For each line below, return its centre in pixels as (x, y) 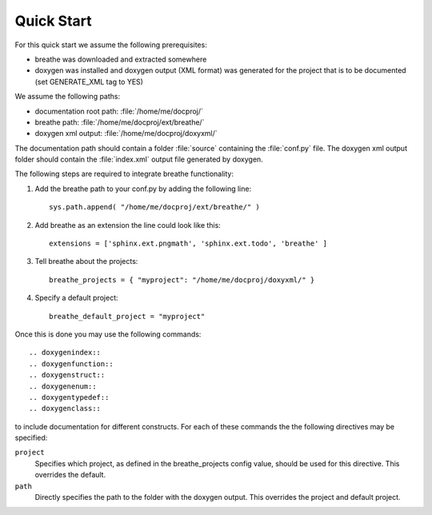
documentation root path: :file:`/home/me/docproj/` (119, 111)
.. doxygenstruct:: (67, 375)
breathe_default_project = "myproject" (127, 316)
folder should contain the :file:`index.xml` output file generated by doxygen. (139, 159)
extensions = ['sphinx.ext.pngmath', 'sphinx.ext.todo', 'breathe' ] (188, 244)
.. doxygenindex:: (65, 353)
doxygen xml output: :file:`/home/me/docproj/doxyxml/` (126, 134)
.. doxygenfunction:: (71, 363)
